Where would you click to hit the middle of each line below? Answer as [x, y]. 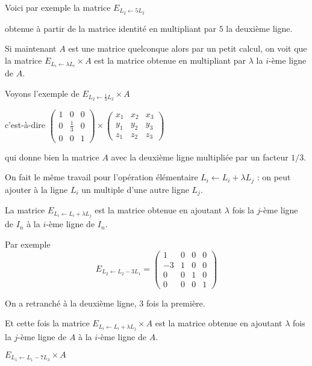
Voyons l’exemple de [42, 93]
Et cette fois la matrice [47, 323]
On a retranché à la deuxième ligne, [71, 303]
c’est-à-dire [25, 125]
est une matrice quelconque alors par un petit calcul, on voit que [188, 48]
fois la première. [176, 303]
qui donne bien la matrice [52, 157]
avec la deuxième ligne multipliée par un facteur [200, 157]
